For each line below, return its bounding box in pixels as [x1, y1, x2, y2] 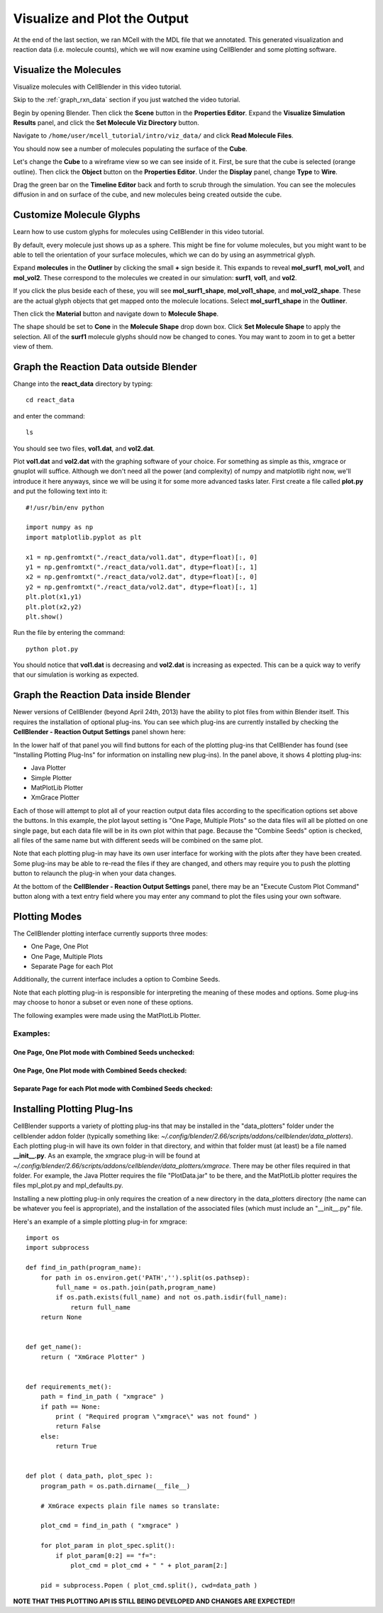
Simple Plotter [30, 773, 72, 782]
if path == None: [40, 1402, 101, 1411]
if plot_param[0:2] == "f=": [55, 1551, 157, 1560]
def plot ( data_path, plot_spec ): [26, 1472, 153, 1480]
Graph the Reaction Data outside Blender [13, 360, 198, 372]
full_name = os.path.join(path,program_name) [55, 1283, 216, 1291]
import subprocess [26, 1243, 90, 1252]
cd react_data [26, 396, 74, 404]
